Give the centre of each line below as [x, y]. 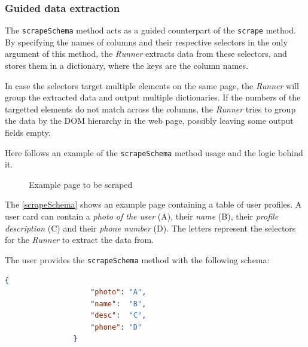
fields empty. [28, 133]
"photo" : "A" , [118, 292]
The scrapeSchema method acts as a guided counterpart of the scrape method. [150, 30]
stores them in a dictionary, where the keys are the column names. [126, 66]
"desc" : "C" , [118, 316]
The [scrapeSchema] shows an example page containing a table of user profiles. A [153, 204]
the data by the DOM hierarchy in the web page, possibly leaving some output [149, 121]
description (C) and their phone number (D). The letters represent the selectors [150, 228]
